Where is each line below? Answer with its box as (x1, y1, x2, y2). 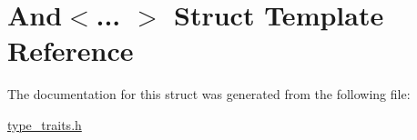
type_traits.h (7, 115, 82, 134)
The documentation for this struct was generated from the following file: (7, 85, 411, 104)
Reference (7, 32, 134, 69)
